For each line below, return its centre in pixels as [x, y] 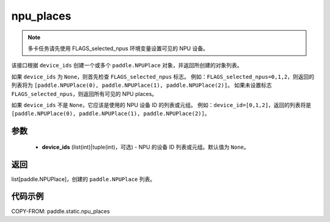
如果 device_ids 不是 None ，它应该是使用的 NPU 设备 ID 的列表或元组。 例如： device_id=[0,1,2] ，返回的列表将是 [161, 105]
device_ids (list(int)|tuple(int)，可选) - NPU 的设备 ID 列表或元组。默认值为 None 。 [146, 147]
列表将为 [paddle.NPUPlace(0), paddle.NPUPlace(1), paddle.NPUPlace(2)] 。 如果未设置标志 [141, 85]
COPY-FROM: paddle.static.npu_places [61, 211]
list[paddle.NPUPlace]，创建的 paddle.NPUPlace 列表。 [83, 179]
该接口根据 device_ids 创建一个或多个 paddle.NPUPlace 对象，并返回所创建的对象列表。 [127, 65]
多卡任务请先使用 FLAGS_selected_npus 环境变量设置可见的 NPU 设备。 [118, 48]
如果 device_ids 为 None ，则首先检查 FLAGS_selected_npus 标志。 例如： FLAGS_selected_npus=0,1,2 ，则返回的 [163, 76]
